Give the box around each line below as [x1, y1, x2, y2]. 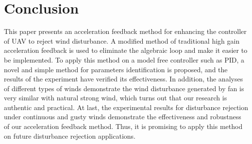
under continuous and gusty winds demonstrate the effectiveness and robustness [4, 112, 241, 122]
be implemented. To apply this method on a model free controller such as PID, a [4, 54, 244, 64]
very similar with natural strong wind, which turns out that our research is [4, 93, 227, 103]
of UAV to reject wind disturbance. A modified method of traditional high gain [4, 35, 240, 46]
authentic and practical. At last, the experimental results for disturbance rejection [4, 102, 249, 112]
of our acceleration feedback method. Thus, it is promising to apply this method [4, 121, 243, 131]
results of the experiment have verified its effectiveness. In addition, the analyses [4, 74, 243, 84]
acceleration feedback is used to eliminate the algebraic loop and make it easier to [4, 45, 248, 55]
